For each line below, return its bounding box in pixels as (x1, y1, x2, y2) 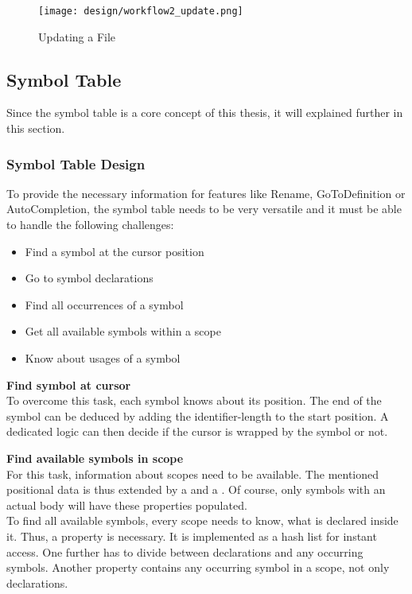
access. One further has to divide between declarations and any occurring (6, 543, 363, 560)
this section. (6, 120, 65, 137)
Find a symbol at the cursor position (25, 243, 204, 259)
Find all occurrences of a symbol (25, 296, 184, 313)
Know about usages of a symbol (25, 350, 181, 367)
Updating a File (38, 28, 116, 45)
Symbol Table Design (6, 153, 146, 173)
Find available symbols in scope (6, 449, 184, 466)
